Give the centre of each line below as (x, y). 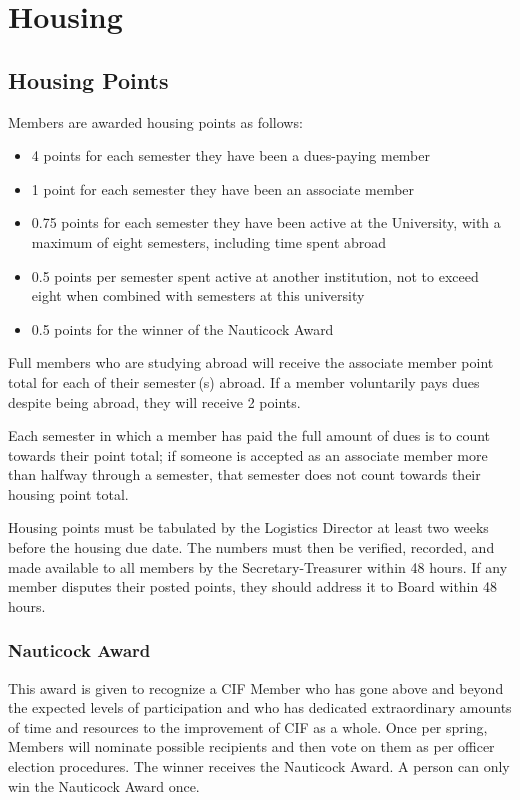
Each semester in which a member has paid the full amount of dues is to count (249, 435)
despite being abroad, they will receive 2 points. (154, 401)
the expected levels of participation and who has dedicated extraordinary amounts (260, 707)
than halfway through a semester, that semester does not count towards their (244, 474)
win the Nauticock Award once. (104, 785)
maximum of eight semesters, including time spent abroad (209, 241)
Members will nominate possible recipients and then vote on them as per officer (251, 746)
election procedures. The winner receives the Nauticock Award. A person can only (259, 766)
